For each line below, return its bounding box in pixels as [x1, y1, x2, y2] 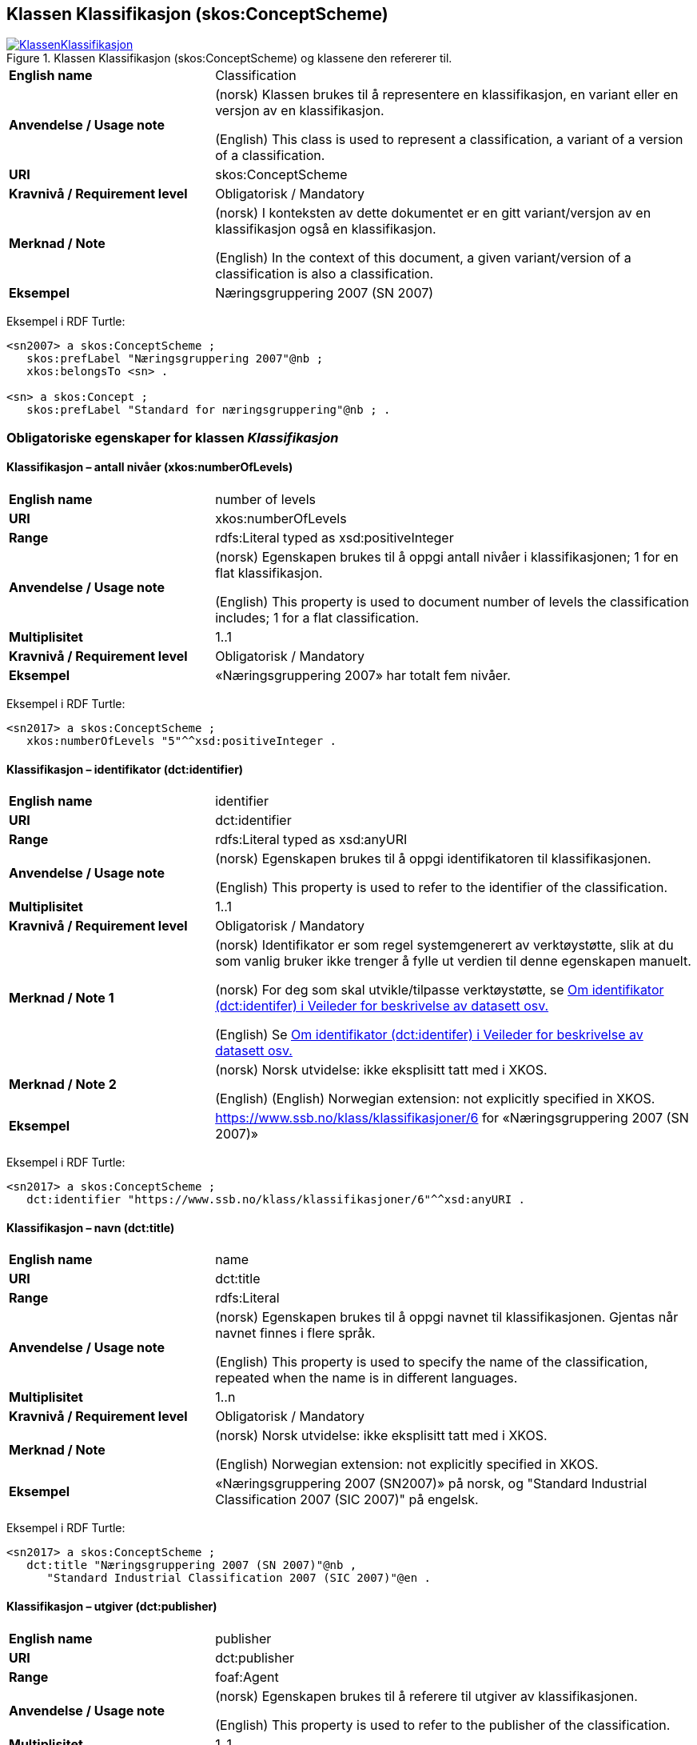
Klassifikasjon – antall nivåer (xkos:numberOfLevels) [6, 460, 293, 474]
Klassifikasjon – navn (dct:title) [6, 1220, 175, 1235]
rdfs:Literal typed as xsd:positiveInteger [215, 530, 454, 546]
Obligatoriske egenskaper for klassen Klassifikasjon [6, 429, 339, 446]
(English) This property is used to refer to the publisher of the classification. [215, 1716, 671, 1733]
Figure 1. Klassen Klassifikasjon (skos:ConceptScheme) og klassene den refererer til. [6, 51, 452, 66]
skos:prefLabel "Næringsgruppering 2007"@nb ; [26, 352, 324, 366]
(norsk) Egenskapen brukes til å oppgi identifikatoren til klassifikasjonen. [215, 850, 651, 867]
